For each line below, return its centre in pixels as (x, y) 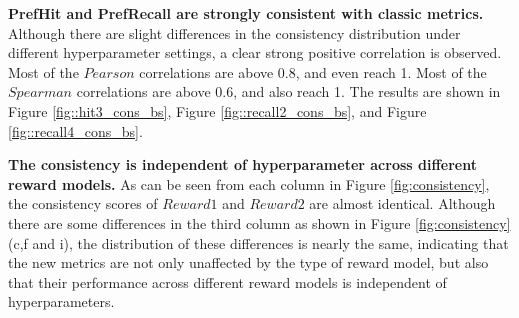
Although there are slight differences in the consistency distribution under (234, 32)
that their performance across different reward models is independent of (227, 281)
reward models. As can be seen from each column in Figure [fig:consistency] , (249, 183)
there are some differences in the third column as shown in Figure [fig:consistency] (259, 222)
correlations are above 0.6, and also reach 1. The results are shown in (288, 91)
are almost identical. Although (402, 203)
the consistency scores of (83, 203)
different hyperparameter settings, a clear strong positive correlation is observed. (255, 52)
